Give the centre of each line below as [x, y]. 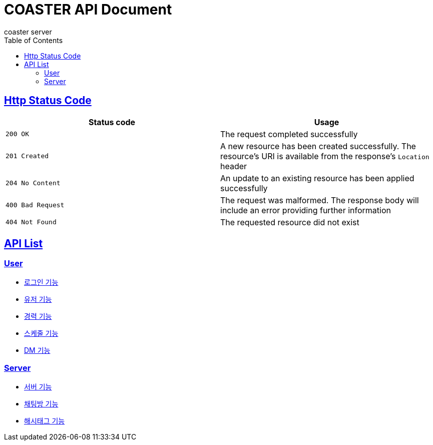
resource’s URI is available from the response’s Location [325, 156]
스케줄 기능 [41, 333]
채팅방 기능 [41, 403]
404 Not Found [31, 222]
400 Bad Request [35, 205]
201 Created [27, 156]
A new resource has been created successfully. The [318, 146]
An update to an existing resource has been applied [317, 178]
